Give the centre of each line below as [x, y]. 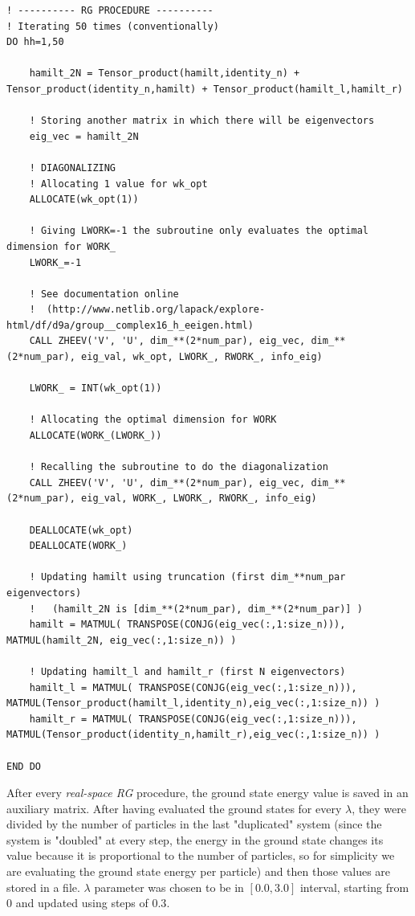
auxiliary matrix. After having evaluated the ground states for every [174, 808]
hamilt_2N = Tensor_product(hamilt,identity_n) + [165, 74]
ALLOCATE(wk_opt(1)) [84, 200]
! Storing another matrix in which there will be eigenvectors [202, 121]
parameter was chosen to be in [169, 887]
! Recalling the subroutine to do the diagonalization [179, 467]
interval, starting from [354, 887]
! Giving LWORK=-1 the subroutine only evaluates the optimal [199, 231]
